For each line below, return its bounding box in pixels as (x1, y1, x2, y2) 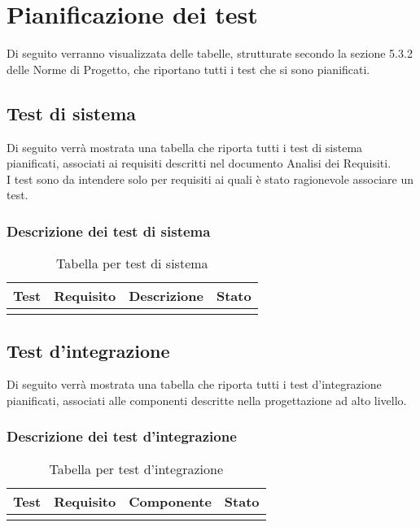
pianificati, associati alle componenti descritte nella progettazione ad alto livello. (7, 391, 407, 408)
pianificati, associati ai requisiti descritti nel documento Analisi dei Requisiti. (7, 155, 392, 172)
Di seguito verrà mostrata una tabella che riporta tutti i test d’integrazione (7, 376, 382, 393)
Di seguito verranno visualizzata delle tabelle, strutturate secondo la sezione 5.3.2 (7, 45, 413, 62)
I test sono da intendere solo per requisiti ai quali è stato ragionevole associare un (7, 170, 414, 187)
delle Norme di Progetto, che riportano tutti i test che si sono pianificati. (7, 60, 370, 77)
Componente (129, 491, 212, 511)
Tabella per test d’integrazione (49, 459, 224, 478)
